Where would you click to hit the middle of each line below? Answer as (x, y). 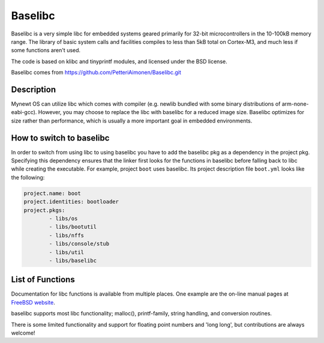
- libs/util (66, 252)
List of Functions (43, 280)
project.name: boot (52, 193)
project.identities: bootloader (71, 202)
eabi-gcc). (24, 112)
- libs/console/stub (79, 244)
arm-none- (295, 104)
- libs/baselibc (73, 260)
